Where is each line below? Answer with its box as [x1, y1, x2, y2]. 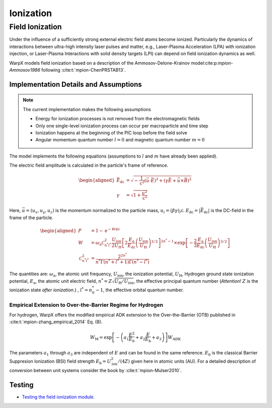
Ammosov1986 [9, 67, 40, 73]
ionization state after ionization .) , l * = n [9, 286, 93, 293]
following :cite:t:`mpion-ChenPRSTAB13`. [41, 67, 126, 73]
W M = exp [90, 334, 112, 341]
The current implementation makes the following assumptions [23, 106, 151, 112]
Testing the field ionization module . [22, 394, 95, 400]
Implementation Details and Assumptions [9, 80, 142, 88]
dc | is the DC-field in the [203, 208, 254, 215]
